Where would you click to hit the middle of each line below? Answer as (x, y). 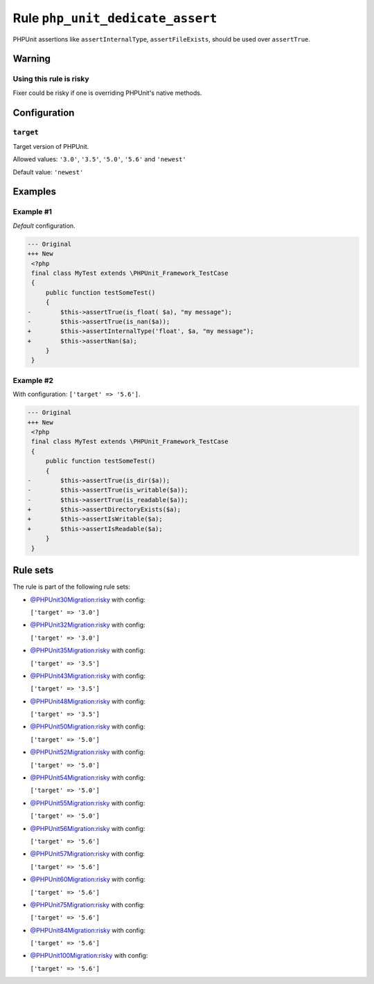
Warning (32, 59)
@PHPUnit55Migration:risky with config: (88, 803)
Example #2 (33, 380)
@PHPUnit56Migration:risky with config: (88, 828)
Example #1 (32, 212)
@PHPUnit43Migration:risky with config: (88, 676)
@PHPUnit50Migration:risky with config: (88, 726)
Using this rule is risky (51, 79)
